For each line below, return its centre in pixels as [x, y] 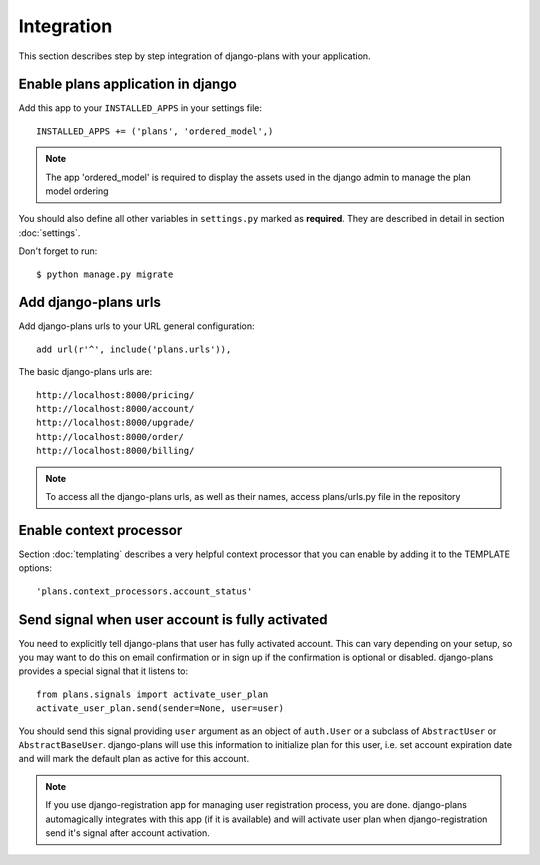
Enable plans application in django [127, 84]
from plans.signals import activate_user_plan [152, 694]
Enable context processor [100, 530]
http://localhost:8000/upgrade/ [115, 423]
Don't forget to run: [58, 251]
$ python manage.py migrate [105, 274]
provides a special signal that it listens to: [103, 671]
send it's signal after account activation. [127, 832]
